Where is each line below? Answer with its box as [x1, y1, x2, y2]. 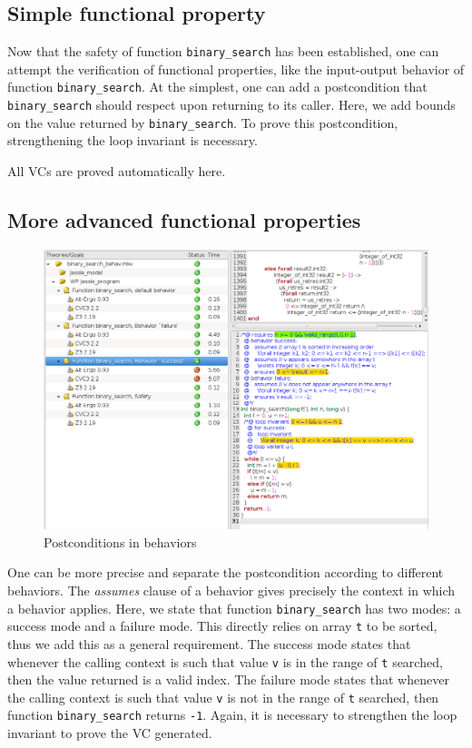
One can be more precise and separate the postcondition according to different [7, 563, 444, 582]
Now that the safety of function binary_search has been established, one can [7, 42, 439, 61]
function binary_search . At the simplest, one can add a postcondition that [7, 77, 428, 96]
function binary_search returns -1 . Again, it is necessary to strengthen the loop [7, 705, 457, 724]
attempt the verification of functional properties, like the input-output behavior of [7, 59, 465, 78]
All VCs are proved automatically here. [7, 162, 226, 181]
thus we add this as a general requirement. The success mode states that [7, 634, 411, 653]
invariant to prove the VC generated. [7, 723, 212, 743]
